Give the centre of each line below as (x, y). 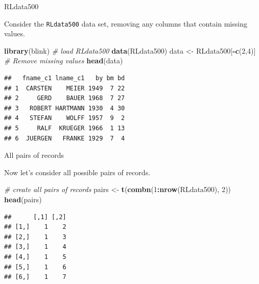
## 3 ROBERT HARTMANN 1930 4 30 (65, 108)
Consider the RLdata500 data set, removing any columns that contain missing (126, 23)
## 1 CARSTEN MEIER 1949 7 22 (65, 88)
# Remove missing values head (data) (64, 61)
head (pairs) (23, 199)
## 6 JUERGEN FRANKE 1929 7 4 (65, 138)
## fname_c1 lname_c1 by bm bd (65, 78)
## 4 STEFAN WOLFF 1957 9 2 (65, 118)
